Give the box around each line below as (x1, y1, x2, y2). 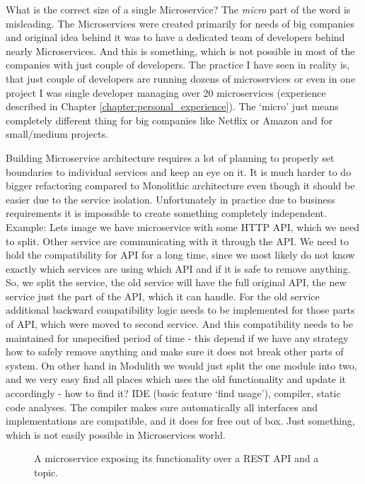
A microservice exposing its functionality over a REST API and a (34, 451, 319, 466)
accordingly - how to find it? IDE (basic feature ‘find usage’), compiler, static (6, 386, 341, 401)
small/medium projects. (6, 126, 108, 141)
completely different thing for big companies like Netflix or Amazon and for (6, 112, 333, 127)
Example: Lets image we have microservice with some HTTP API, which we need (6, 219, 359, 234)
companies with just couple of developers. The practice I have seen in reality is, (6, 57, 350, 72)
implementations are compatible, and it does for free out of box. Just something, (6, 413, 355, 428)
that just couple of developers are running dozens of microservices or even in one (6, 71, 356, 85)
